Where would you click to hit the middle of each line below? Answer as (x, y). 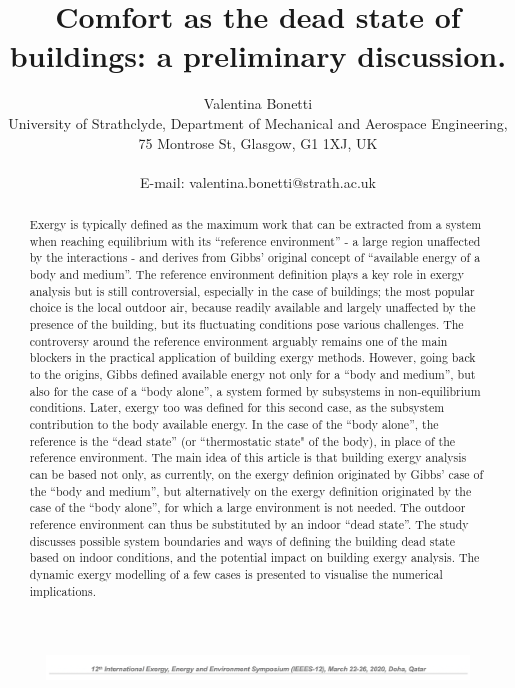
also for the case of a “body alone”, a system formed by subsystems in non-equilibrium (255, 390)
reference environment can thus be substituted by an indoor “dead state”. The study (249, 523)
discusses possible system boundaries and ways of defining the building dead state (242, 540)
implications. (62, 590)
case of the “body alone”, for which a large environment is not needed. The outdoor (247, 507)
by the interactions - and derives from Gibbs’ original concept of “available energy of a (255, 257)
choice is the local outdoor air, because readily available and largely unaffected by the (252, 307)
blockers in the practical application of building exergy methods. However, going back (252, 357)
